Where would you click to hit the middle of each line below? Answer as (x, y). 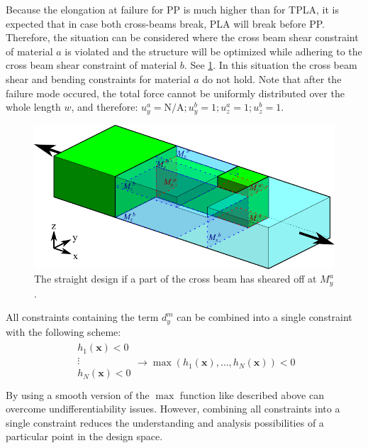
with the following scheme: (63, 331)
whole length (33, 107)
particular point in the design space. (84, 436)
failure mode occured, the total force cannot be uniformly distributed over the (175, 93)
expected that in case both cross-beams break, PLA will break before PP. (166, 23)
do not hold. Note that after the (272, 78)
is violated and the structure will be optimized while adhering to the (213, 51)
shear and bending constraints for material (98, 78)
